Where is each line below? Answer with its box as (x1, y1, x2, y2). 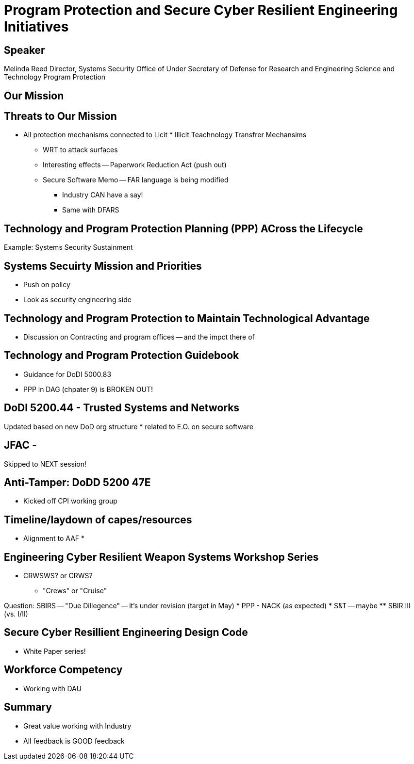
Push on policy (23, 280, 70, 289)
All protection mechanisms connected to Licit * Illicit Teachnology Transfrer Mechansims (23, 130, 307, 139)
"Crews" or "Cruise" (43, 586, 107, 595)
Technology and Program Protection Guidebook (4, 349, 239, 362)
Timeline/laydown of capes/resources (4, 513, 192, 526)
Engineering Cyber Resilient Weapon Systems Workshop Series (4, 551, 319, 563)
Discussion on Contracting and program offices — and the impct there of (23, 332, 255, 341)
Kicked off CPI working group (23, 497, 117, 505)
